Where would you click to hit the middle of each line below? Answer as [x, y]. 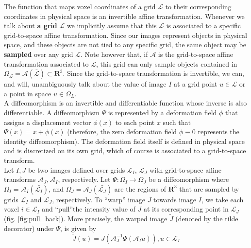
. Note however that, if [114, 54]
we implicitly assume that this [112, 26]
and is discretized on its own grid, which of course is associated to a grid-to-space [125, 151]
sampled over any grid [39, 54]
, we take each [222, 199]
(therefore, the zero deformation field [122, 132]
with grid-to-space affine [185, 169]
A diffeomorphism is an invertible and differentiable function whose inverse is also [125, 103]
